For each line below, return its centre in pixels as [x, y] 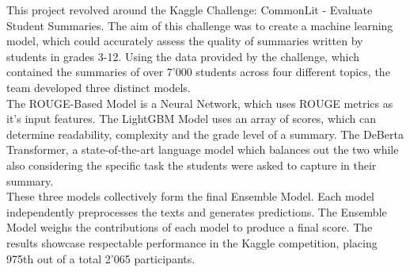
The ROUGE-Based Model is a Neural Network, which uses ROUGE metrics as [200, 103]
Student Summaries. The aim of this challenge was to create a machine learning [200, 25]
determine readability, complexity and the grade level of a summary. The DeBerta [205, 134]
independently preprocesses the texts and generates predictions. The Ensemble [197, 211]
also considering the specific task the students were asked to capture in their [192, 165]
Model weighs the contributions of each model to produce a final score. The [190, 227]
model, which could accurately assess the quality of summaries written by [185, 41]
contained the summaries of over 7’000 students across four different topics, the [198, 72]
